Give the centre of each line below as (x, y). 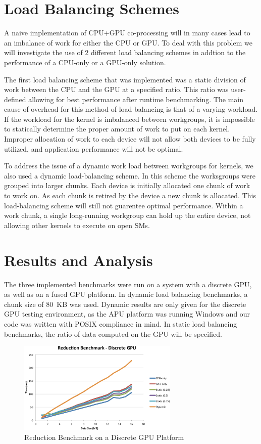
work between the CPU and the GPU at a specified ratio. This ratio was (116, 89)
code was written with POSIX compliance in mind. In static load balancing (121, 323)
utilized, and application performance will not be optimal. (94, 148)
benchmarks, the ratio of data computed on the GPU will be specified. (113, 334)
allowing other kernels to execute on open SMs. (77, 225)
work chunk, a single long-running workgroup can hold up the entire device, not (127, 215)
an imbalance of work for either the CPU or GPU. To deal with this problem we (128, 42)
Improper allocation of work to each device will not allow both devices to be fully (130, 139)
